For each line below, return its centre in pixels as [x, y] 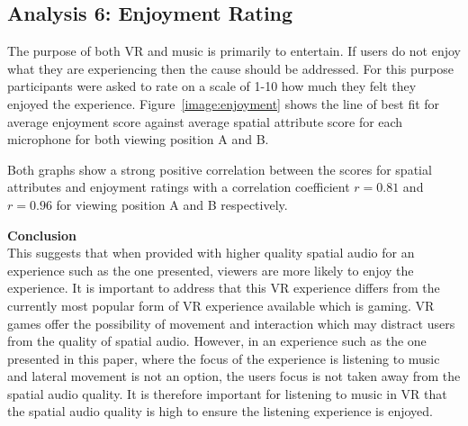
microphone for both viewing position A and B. [138, 139]
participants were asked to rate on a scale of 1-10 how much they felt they [212, 86]
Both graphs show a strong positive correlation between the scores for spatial [220, 169]
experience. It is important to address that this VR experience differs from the [224, 288]
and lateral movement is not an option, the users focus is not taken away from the [234, 376]
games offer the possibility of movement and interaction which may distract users [231, 323]
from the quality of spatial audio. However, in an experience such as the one [217, 341]
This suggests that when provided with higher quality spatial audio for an [211, 253]
